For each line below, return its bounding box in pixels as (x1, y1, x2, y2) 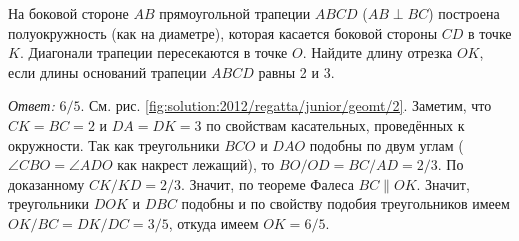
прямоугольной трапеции (159, 3, 311, 23)
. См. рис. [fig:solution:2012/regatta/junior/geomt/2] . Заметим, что (80, 95, 492, 116)
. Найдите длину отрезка (302, 42, 453, 63)
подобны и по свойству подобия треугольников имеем (181, 193, 510, 214)
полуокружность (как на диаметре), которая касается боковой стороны (8, 22, 438, 43)
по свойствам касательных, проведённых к (206, 114, 465, 135)
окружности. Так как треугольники (8, 134, 220, 155)
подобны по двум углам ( (309, 134, 464, 155)
